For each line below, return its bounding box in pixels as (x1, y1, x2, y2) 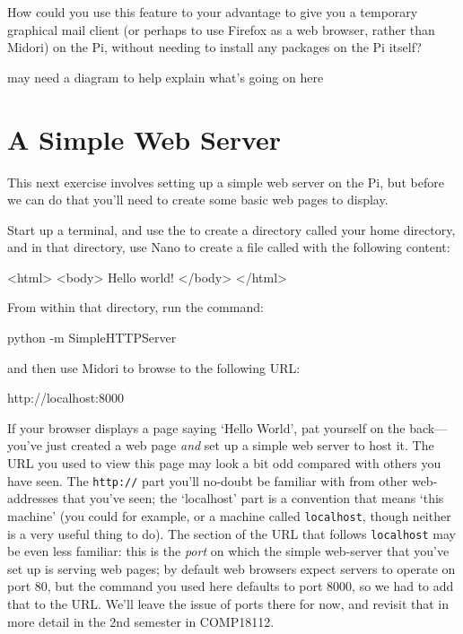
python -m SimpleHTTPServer (7, 328, 177, 347)
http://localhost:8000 (7, 388, 124, 407)
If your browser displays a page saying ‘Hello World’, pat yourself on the (7, 418, 406, 437)
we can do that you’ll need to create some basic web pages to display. (7, 190, 389, 209)
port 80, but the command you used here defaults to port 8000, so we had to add (7, 577, 454, 595)
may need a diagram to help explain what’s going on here (7, 67, 324, 86)
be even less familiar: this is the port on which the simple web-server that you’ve (7, 542, 450, 560)
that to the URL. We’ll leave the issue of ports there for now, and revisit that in (7, 594, 450, 612)
